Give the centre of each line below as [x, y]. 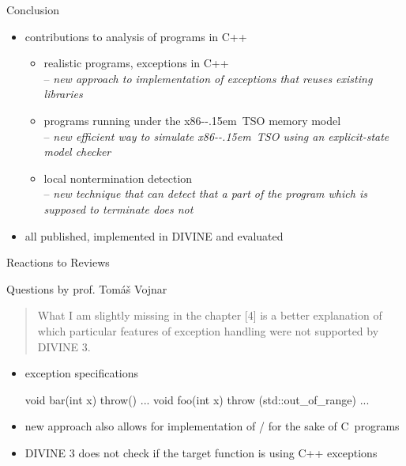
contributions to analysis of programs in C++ [136, 36]
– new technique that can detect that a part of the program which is [205, 193]
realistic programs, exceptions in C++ [136, 63]
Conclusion [33, 9]
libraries [63, 94]
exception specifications [82, 373]
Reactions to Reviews [58, 262]
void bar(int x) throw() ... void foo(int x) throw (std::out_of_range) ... [197, 399]
